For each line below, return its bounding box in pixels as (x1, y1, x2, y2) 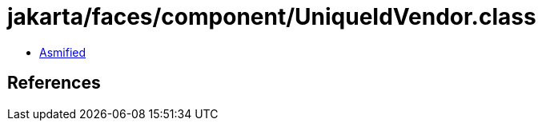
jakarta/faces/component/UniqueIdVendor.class (7, 3, 536, 30)
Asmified (39, 45, 86, 59)
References (7, 73, 101, 93)
